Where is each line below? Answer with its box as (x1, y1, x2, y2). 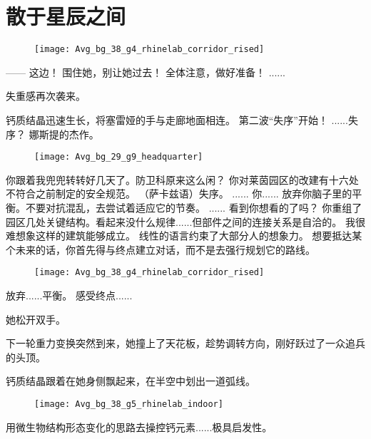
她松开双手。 (6, 311, 66, 326)
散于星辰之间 (6, 1, 126, 31)
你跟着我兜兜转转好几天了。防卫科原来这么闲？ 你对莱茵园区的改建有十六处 (6, 172, 359, 187)
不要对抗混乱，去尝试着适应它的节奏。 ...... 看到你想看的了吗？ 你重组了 (25, 200, 362, 215)
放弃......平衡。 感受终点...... (6, 288, 133, 303)
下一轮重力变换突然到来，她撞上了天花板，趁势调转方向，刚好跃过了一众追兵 (6, 336, 365, 351)
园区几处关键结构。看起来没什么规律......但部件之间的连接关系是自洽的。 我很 (6, 214, 366, 229)
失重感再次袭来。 (6, 88, 86, 103)
